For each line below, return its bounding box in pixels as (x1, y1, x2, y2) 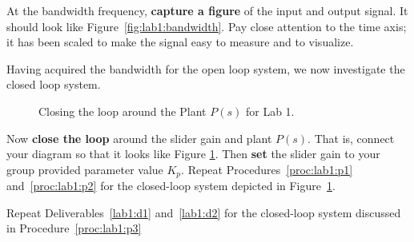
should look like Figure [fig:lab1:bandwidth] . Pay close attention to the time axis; (6, 18, 407, 34)
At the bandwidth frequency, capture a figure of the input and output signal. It (6, 2, 408, 18)
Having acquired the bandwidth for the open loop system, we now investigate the (6, 60, 405, 77)
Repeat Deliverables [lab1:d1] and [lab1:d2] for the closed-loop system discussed (6, 204, 401, 220)
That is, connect (314, 129, 395, 146)
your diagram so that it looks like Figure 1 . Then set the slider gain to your (6, 145, 380, 162)
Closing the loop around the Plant (38, 102, 207, 119)
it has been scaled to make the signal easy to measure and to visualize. (6, 34, 354, 50)
